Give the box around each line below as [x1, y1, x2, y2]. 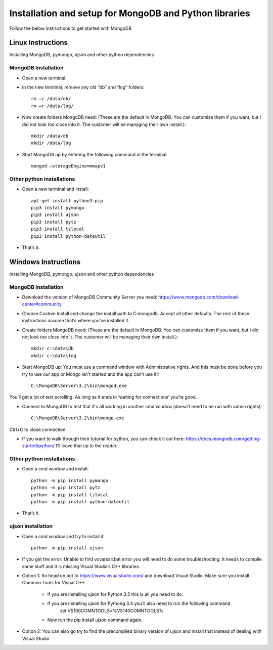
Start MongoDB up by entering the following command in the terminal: [22, 151, 168, 157]
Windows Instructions [9, 257, 81, 266]
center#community [22, 301, 62, 307]
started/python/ [22, 443, 55, 449]
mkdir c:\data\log [31, 353, 77, 359]
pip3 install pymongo [31, 205, 84, 211]
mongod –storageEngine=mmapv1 [31, 163, 106, 169]
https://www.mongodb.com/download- [158, 294, 240, 300]
